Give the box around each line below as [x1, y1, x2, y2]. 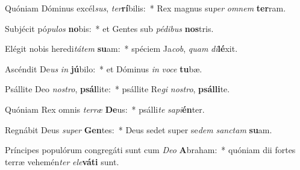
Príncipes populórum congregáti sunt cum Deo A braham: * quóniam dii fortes [5, 143, 296, 156]
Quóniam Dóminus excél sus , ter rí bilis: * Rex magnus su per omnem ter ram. [5, 2, 286, 14]
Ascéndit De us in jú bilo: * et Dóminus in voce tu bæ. [5, 62, 202, 75]
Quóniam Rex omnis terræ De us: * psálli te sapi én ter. [5, 102, 205, 115]
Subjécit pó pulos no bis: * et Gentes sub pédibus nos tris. [5, 22, 214, 34]
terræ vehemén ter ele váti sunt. [5, 155, 119, 168]
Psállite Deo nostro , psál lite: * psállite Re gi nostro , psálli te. [5, 83, 230, 95]
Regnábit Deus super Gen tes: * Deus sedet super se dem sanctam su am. [5, 123, 272, 136]
